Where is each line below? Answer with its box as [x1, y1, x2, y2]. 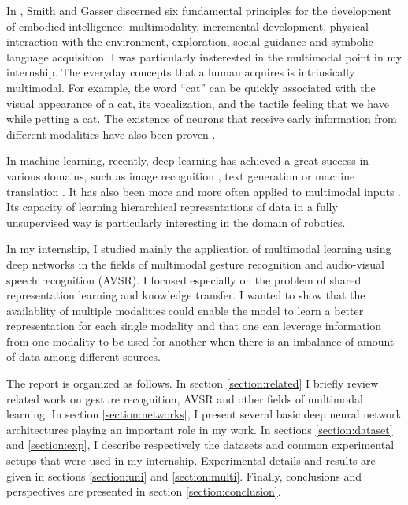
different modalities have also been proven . [6, 125, 216, 142]
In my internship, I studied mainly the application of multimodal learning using [6, 240, 391, 257]
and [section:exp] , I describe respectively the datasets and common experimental [6, 436, 395, 453]
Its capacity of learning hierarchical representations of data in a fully [6, 199, 338, 215]
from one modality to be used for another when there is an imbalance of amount [6, 332, 395, 349]
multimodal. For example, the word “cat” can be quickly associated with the [6, 79, 376, 95]
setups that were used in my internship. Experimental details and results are [6, 452, 376, 469]
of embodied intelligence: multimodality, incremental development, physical [6, 17, 369, 34]
